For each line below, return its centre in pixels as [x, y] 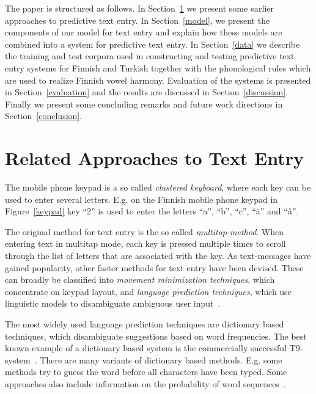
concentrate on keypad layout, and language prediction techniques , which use [148, 291]
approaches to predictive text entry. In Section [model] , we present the [138, 20]
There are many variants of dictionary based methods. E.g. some [161, 359]
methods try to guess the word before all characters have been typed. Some [146, 372]
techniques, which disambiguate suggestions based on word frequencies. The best [156, 336]
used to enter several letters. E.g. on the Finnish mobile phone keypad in [141, 199]
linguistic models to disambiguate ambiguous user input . [113, 303]
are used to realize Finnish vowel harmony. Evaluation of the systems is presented [158, 80]
